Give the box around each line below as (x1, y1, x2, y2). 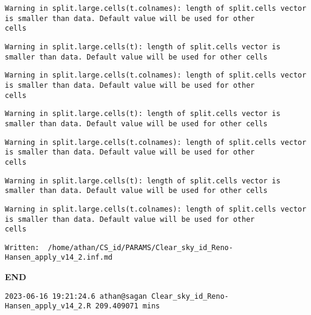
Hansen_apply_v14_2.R (5, 302, 91, 311)
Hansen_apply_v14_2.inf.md (5, 253, 112, 262)
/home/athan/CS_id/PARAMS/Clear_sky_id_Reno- (48, 243, 233, 252)
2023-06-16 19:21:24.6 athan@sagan (5, 292, 147, 301)
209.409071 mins (95, 302, 160, 311)
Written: (5, 243, 40, 252)
